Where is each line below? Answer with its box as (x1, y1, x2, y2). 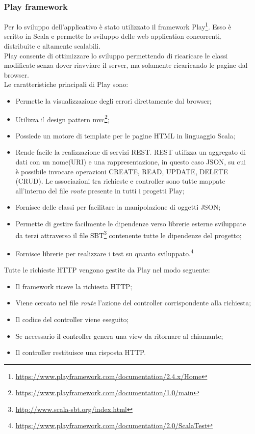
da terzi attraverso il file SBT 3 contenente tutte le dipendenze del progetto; (15, 228, 242, 240)
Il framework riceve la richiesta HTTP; (15, 281, 132, 291)
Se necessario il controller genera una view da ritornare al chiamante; (15, 330, 223, 341)
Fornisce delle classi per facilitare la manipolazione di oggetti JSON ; (15, 202, 221, 212)
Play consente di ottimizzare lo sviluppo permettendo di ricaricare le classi (4, 50, 228, 60)
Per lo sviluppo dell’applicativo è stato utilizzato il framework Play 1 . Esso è (4, 20, 231, 31)
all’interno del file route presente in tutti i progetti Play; (15, 185, 184, 195)
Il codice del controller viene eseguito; (15, 314, 129, 324)
